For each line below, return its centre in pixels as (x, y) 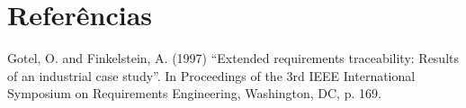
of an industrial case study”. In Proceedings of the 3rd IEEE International (211, 75)
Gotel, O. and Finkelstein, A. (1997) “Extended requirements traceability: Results (233, 58)
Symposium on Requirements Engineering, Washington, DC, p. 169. (194, 93)
